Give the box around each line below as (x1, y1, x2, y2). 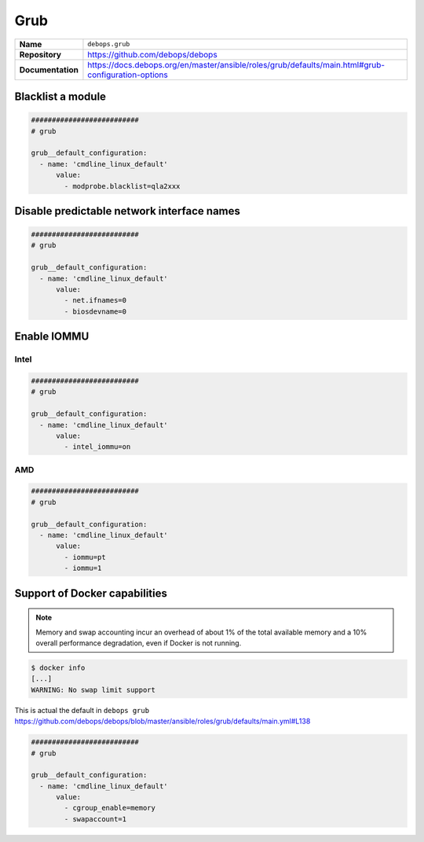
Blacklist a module (14, 90, 106, 103)
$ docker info (31, 663, 86, 672)
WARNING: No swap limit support (31, 685, 156, 694)
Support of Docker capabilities (14, 586, 168, 600)
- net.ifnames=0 (64, 296, 127, 305)
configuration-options (87, 69, 169, 80)
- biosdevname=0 (64, 307, 127, 316)
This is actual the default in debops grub (14, 705, 149, 715)
